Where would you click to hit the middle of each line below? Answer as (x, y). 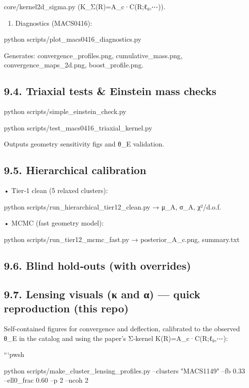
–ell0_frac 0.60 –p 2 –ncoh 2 (46, 380)
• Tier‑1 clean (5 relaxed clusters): (56, 190)
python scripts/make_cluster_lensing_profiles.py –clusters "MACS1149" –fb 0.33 (124, 370)
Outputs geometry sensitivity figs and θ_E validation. (84, 144)
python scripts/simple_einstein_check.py (65, 111)
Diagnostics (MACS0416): (54, 23)
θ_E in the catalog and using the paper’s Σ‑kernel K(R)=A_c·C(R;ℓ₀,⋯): (116, 338)
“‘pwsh (14, 354)
